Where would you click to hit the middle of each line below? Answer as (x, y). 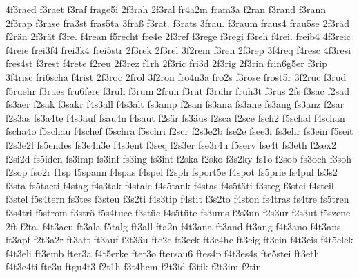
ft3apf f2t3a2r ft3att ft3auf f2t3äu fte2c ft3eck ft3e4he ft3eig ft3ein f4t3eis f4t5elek (179, 240)
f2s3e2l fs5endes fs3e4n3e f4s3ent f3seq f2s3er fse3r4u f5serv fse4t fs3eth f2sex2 (171, 144)
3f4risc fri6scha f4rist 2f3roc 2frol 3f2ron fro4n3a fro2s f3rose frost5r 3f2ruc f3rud (176, 76)
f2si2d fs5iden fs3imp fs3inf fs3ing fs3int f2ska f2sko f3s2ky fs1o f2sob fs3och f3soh (179, 158)
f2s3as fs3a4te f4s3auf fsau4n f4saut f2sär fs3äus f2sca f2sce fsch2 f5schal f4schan (175, 117)
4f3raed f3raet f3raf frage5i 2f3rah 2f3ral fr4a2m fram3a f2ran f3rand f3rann (166, 9)
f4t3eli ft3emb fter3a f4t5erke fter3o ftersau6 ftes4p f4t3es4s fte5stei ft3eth (163, 253)
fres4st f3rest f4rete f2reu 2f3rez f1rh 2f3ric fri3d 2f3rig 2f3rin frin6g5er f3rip (166, 63)
